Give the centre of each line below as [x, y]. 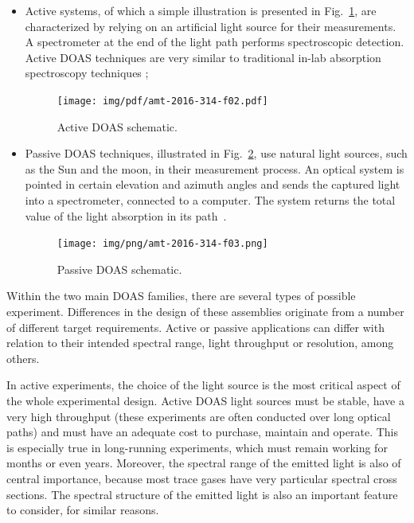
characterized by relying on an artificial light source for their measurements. [211, 26]
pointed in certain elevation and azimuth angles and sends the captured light [213, 184]
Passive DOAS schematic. [119, 269]
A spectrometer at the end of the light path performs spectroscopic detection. [215, 42]
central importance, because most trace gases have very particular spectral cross [202, 478]
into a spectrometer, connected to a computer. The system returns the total [210, 200]
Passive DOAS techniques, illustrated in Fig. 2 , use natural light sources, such [216, 153]
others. [23, 358]
